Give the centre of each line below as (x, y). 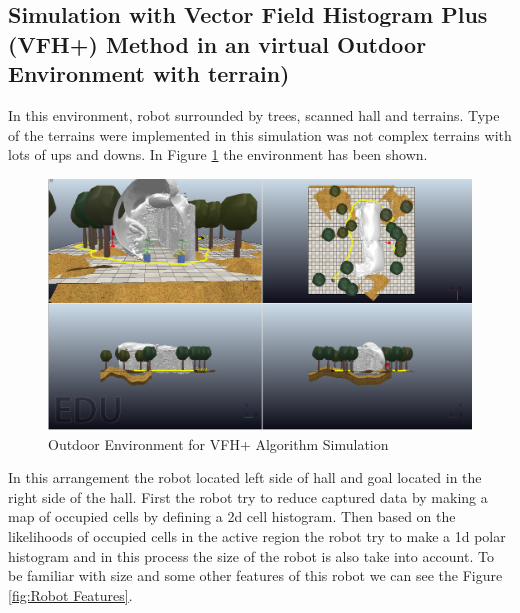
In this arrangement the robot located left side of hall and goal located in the (245, 477)
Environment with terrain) (149, 73)
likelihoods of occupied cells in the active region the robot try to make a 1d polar (257, 536)
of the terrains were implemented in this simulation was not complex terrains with (260, 134)
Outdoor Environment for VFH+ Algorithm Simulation (218, 443)
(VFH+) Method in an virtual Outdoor (217, 43)
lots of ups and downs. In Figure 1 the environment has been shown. (218, 154)
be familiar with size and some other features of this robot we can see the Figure (255, 575)
